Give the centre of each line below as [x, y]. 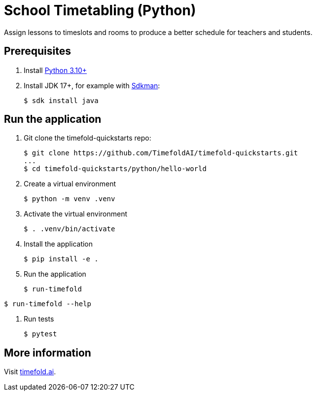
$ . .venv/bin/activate [70, 229]
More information [48, 353]
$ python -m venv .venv [70, 199]
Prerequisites [37, 51]
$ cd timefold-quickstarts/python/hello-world [115, 169]
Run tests [39, 319]
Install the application [58, 244]
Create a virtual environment [70, 184]
